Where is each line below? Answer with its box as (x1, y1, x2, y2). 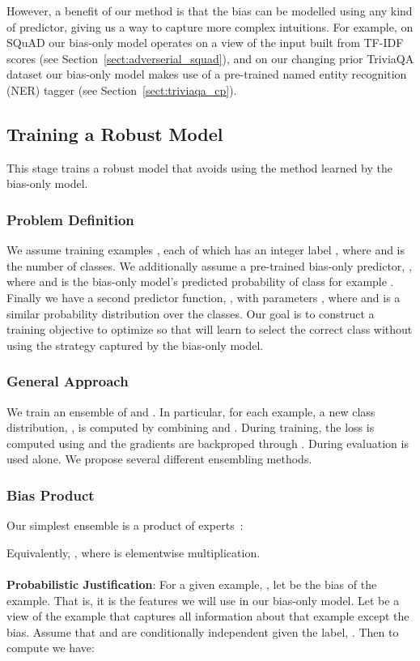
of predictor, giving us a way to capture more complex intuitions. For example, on (6, 18, 414, 35)
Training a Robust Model (6, 121, 223, 146)
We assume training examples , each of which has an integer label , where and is (6, 241, 405, 258)
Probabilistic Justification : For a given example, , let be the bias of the (6, 575, 377, 592)
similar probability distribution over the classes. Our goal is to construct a (6, 305, 375, 322)
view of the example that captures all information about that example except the (6, 608, 409, 625)
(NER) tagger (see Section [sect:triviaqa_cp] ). (6, 81, 237, 98)
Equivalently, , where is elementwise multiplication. (6, 544, 261, 561)
